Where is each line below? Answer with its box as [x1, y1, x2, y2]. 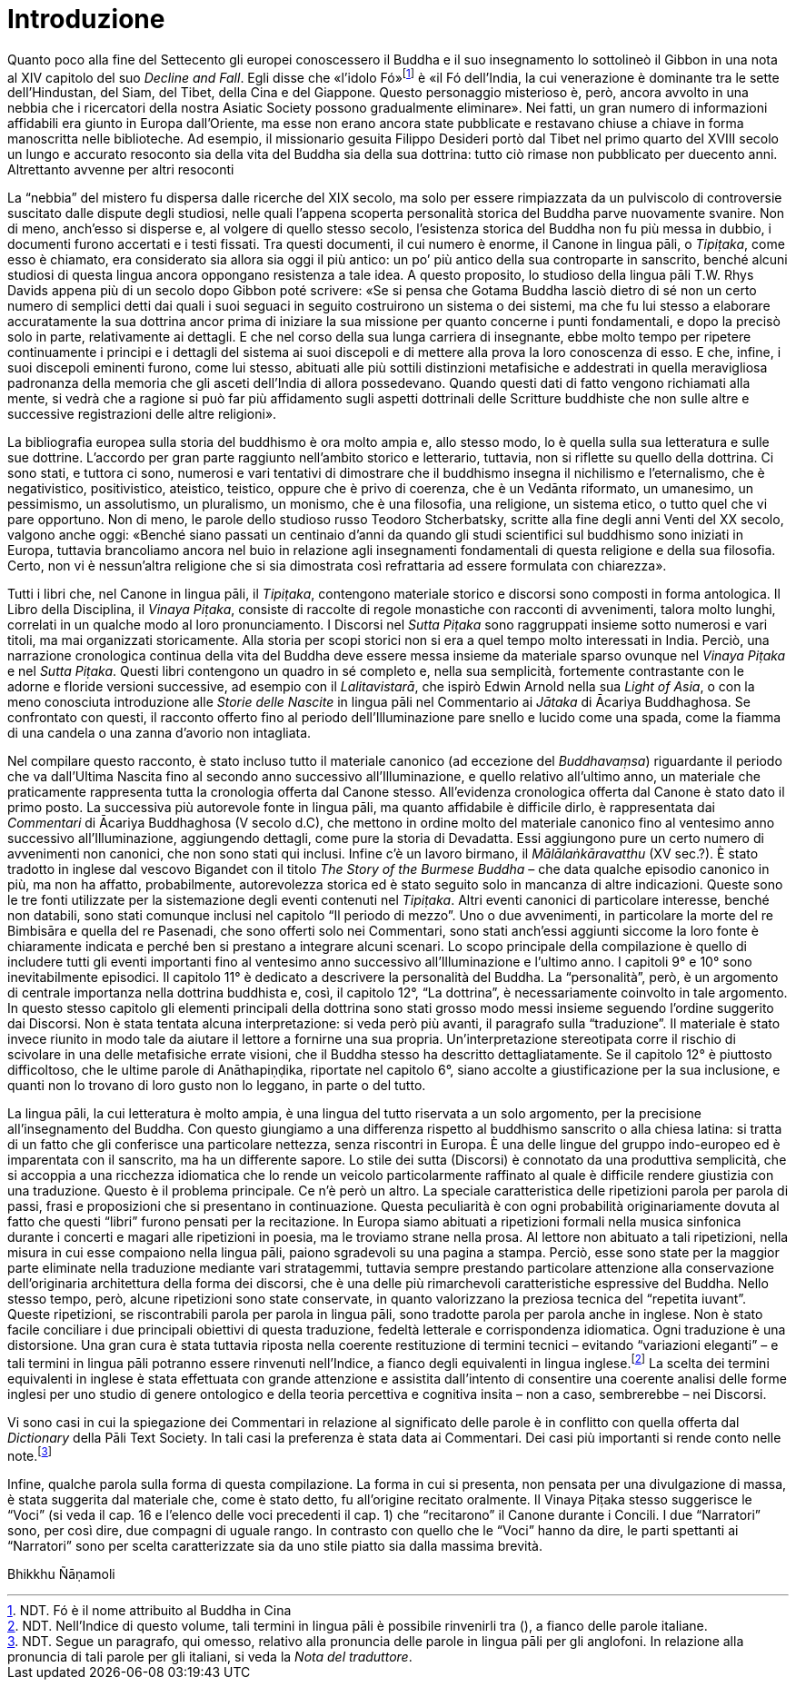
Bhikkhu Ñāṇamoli [7, 1565, 115, 1582]
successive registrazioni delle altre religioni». [7, 406, 277, 422]
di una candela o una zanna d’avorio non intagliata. [7, 725, 312, 741]
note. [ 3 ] [7, 1445, 53, 1464]
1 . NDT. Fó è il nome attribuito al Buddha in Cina [7, 1602, 292, 1618]
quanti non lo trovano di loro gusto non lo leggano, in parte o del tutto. [7, 1077, 426, 1094]
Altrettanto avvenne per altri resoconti [7, 162, 234, 178]
